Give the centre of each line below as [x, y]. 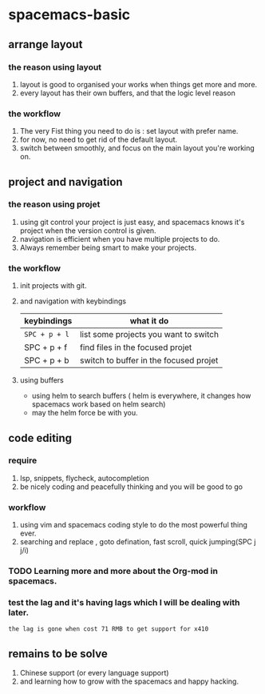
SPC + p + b [46, 360]
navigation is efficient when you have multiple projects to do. [120, 239]
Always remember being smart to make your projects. [108, 247]
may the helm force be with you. [85, 413]
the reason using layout [55, 67]
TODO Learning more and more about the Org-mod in [113, 572]
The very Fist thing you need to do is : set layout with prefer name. [129, 131]
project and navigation [65, 182]
